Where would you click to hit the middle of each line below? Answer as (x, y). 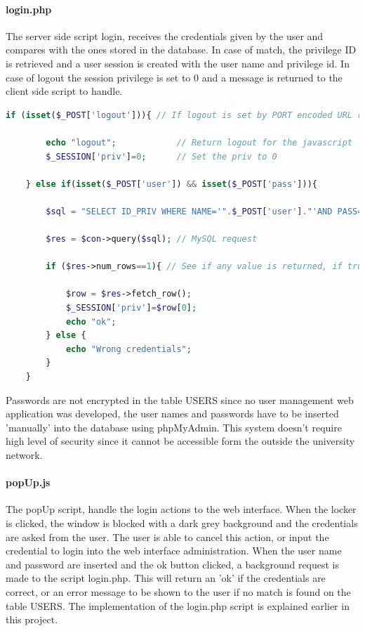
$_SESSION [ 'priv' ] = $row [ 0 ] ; (131, 308)
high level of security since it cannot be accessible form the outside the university (180, 441)
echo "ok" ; (91, 321)
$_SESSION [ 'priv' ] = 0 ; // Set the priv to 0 (161, 156)
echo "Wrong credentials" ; (128, 349)
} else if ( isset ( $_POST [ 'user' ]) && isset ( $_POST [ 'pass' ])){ (171, 184)
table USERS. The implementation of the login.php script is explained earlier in (178, 605)
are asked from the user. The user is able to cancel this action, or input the (167, 536)
